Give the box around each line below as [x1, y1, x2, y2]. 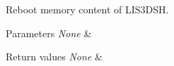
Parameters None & [6, 25, 92, 40]
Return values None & [6, 49, 103, 64]
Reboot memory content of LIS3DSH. [6, 2, 169, 16]
